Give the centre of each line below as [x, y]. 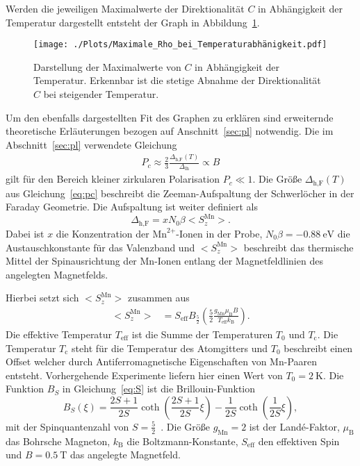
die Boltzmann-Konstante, [182, 441]
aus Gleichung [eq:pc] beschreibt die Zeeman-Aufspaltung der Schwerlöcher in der [180, 193]
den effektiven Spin [299, 441]
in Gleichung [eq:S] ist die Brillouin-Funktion [159, 389]
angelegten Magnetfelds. [57, 274]
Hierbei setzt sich [42, 298]
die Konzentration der [103, 233]
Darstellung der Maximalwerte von [107, 66]
